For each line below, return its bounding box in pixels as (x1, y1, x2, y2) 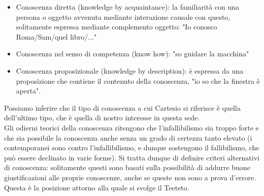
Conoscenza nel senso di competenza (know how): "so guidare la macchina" (16, 48, 249, 59)
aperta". (16, 85, 41, 96)
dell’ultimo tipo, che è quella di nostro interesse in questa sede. (4, 112, 200, 123)
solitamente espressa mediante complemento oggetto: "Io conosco (16, 21, 217, 32)
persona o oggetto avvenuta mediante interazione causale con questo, (16, 11, 230, 22)
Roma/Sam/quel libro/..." (16, 31, 97, 42)
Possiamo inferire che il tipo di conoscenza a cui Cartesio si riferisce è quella (4, 102, 241, 113)
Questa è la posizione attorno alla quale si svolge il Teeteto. (4, 182, 189, 192)
